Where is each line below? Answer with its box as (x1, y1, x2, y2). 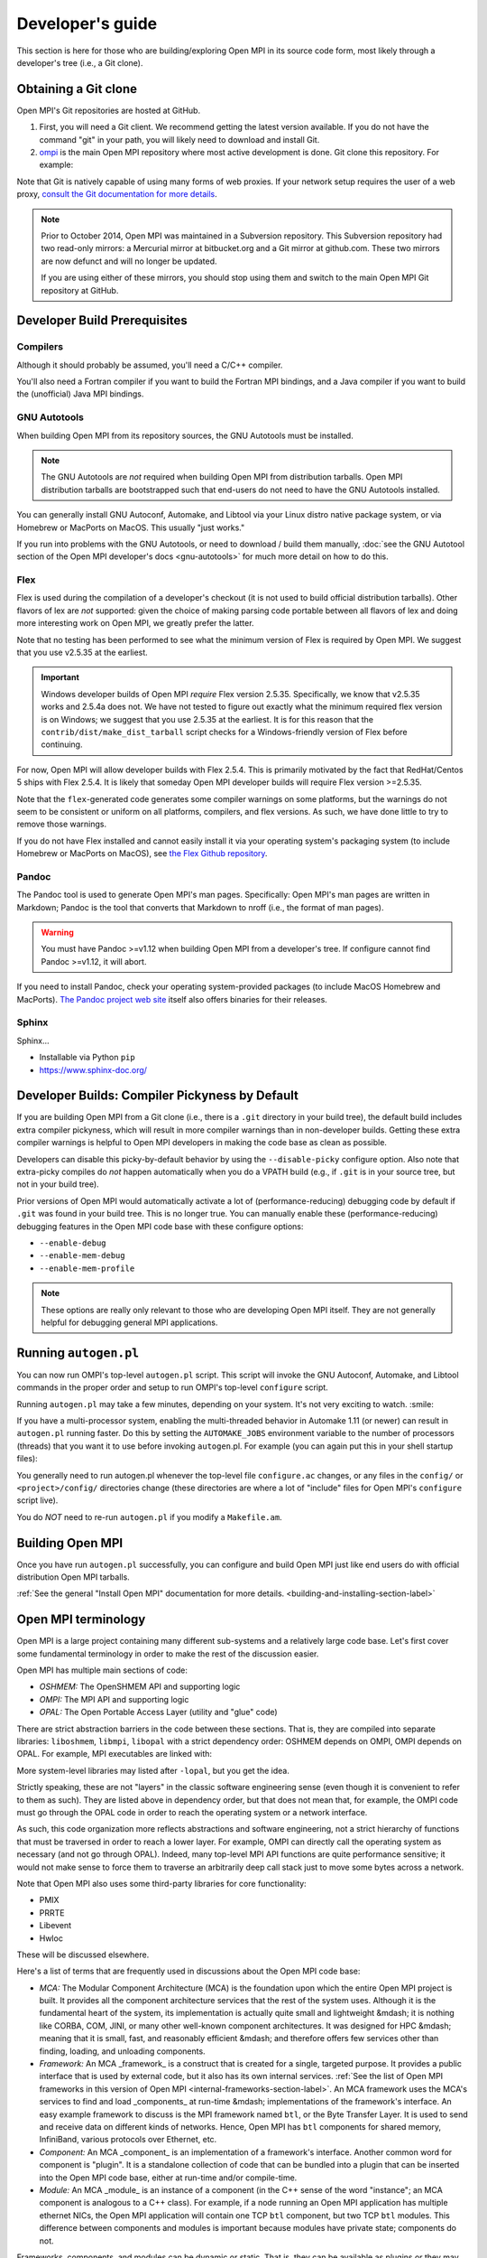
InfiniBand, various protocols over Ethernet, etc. (39, 2134, 217, 2145)
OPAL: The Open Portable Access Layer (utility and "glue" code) (39, 1707, 279, 1718)
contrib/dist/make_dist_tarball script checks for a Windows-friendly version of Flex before (41, 727, 408, 737)
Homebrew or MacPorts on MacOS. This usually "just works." (16, 522, 245, 533)
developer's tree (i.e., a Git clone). (16, 57, 143, 68)
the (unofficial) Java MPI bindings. (16, 388, 144, 399)
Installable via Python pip (39, 1052, 135, 1063)
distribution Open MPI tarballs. (16, 1572, 130, 1582)
